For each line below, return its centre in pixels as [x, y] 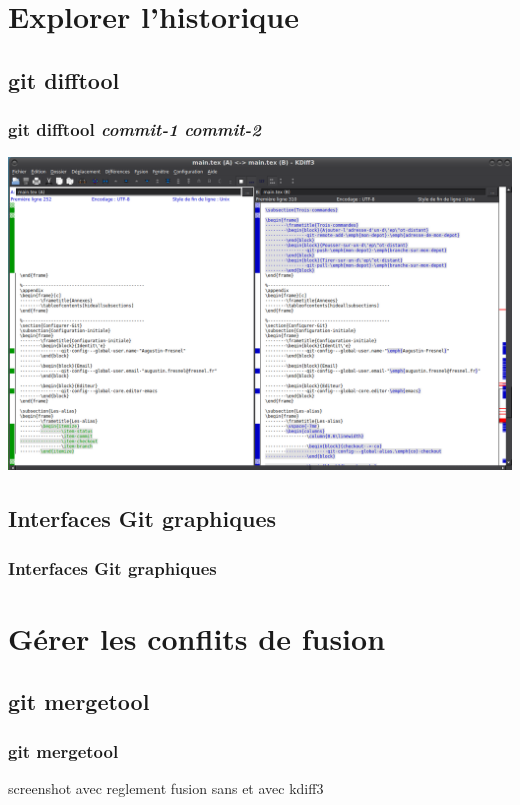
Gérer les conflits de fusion [197, 637]
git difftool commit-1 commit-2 [134, 129]
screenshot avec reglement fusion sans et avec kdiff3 [166, 788]
